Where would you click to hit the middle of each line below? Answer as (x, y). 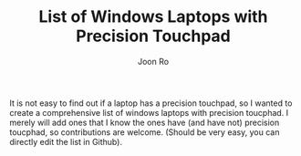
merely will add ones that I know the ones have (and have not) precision (145, 122)
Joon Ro (153, 61)
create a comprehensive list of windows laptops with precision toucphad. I (149, 112)
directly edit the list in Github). (66, 141)
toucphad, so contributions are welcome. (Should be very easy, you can (145, 132)
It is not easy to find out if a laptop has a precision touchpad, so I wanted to (151, 103)
